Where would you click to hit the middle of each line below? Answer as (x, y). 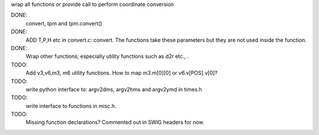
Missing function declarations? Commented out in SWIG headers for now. (115, 122)
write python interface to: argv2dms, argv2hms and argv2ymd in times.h (114, 89)
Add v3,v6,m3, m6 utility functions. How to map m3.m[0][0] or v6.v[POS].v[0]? (122, 73)
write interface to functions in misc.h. (71, 106)
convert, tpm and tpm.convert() (64, 23)
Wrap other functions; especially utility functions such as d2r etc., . (107, 57)
